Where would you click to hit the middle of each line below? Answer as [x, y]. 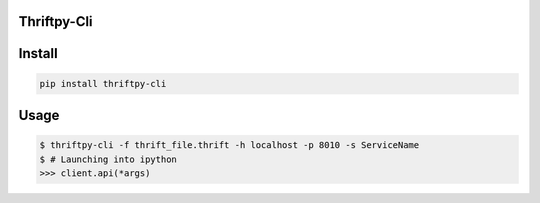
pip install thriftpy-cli [103, 83]
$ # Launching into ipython [108, 159]
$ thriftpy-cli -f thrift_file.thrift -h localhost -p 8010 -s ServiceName [229, 145]
